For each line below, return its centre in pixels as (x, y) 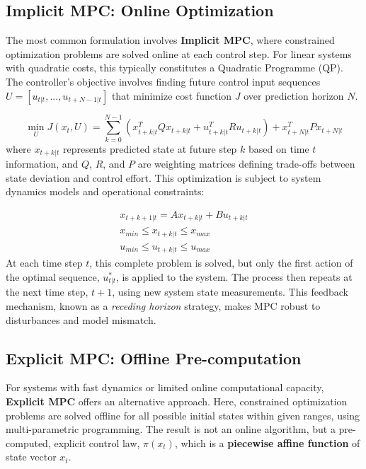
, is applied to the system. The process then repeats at (234, 276)
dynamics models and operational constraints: (105, 191)
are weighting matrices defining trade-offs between (246, 164)
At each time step (44, 263)
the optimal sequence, (53, 276)
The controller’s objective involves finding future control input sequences (163, 81)
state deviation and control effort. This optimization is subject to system (164, 177)
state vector (31, 457)
